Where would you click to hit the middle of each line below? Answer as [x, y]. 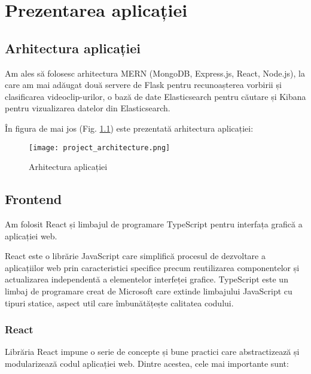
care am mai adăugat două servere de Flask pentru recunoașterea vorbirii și [143, 85]
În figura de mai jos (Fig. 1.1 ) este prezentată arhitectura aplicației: [129, 128]
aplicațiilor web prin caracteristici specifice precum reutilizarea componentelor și [152, 267]
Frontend [33, 199]
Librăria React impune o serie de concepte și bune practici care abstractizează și [152, 352]
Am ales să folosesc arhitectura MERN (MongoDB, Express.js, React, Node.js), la [155, 73]
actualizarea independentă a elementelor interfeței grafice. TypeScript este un [147, 279]
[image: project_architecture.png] [100, 148]
